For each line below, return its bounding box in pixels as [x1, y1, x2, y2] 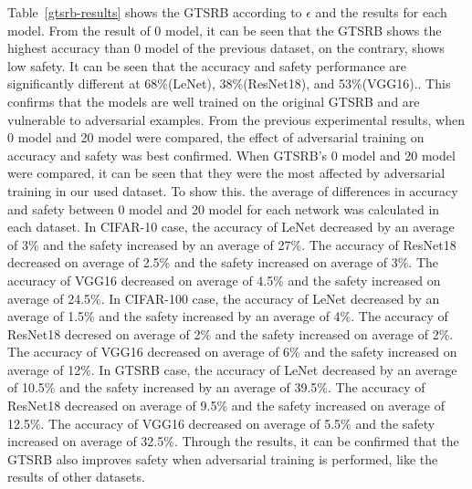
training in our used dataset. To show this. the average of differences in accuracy [7, 181, 458, 200]
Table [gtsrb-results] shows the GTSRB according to [7, 3, 302, 21]
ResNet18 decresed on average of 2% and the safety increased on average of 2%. [7, 324, 454, 343]
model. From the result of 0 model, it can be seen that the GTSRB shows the [7, 20, 442, 39]
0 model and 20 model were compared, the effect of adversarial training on [7, 128, 425, 147]
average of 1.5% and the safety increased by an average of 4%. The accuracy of [7, 307, 448, 326]
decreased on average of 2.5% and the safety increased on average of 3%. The [7, 253, 439, 272]
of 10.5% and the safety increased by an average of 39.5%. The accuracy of [7, 378, 425, 397]
